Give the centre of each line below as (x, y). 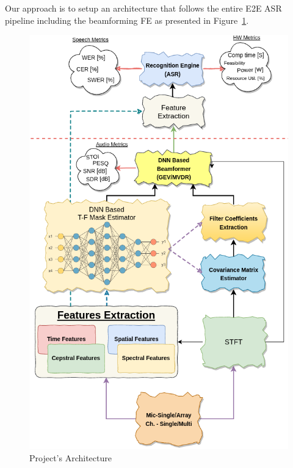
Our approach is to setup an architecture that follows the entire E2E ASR (143, 8)
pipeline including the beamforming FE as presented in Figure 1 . (127, 20)
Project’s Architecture (71, 457)
